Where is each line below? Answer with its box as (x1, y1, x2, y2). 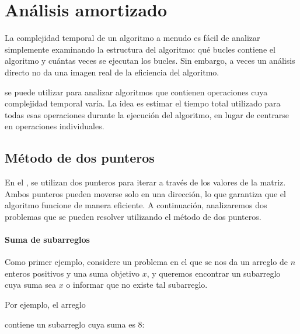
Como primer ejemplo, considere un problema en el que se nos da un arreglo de (5, 256, 288, 268)
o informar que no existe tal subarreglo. (66, 278, 208, 291)
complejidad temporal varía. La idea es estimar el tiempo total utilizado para (5, 97, 281, 109)
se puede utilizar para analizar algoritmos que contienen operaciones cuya (5, 85, 268, 98)
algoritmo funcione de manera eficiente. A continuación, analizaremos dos (5, 199, 267, 211)
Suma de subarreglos (5, 233, 90, 246)
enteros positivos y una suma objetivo (5, 267, 139, 279)
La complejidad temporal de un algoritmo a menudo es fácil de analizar (5, 32, 260, 44)
